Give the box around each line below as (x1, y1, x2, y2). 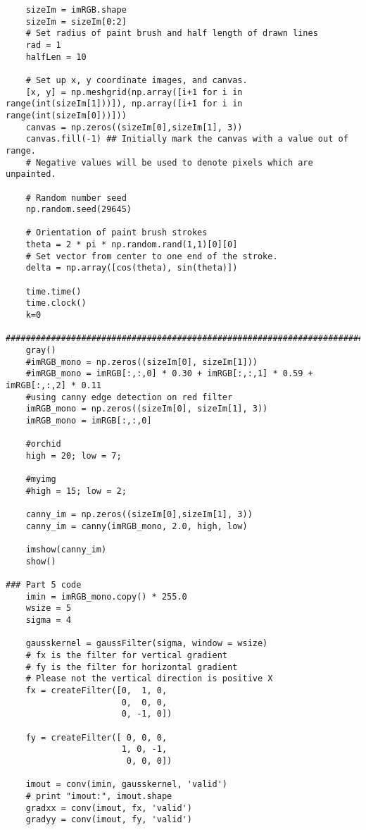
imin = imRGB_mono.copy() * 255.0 (25, 591, 187, 602)
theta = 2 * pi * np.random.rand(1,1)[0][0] (25, 240, 238, 250)
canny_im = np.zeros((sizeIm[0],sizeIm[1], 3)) (25, 509, 253, 520)
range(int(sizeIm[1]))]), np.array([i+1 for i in (6, 99, 243, 109)
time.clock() (25, 298, 87, 309)
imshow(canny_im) (25, 545, 107, 555)
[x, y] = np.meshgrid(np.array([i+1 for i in (25, 87, 243, 97)
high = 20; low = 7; (25, 450, 122, 461)
